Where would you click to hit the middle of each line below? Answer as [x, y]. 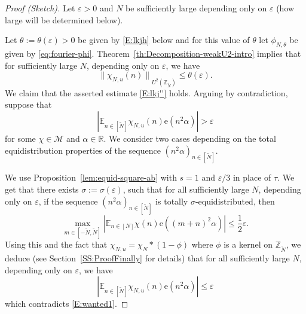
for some [20, 138]
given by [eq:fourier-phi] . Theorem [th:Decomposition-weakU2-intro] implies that [153, 53]
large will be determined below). [64, 19]
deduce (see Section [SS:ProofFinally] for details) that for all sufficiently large [147, 258]
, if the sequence [68, 201]
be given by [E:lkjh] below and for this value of [164, 40]
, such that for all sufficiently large [186, 189]
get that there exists [42, 189]
